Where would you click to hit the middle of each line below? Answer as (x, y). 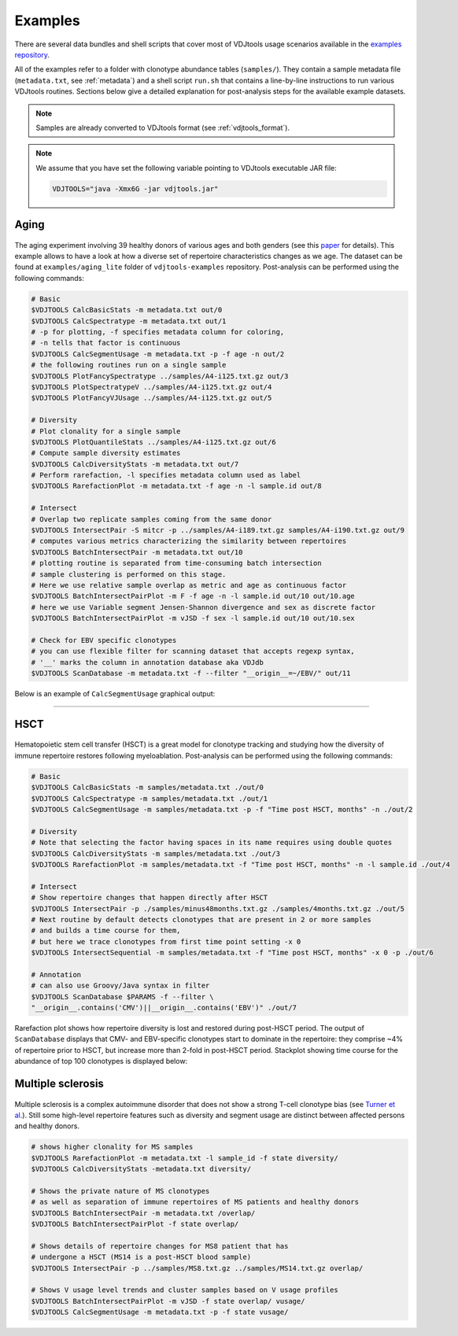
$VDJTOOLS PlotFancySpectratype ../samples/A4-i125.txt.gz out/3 (160, 376)
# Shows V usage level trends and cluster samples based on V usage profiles (185, 1290)
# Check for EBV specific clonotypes (104, 640)
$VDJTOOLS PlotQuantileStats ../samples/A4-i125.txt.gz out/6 (153, 442)
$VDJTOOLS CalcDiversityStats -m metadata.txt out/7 (135, 464)
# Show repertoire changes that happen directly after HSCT (150, 898)
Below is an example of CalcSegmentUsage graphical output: (115, 694)
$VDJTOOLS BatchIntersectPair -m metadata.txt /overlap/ (143, 1213)
